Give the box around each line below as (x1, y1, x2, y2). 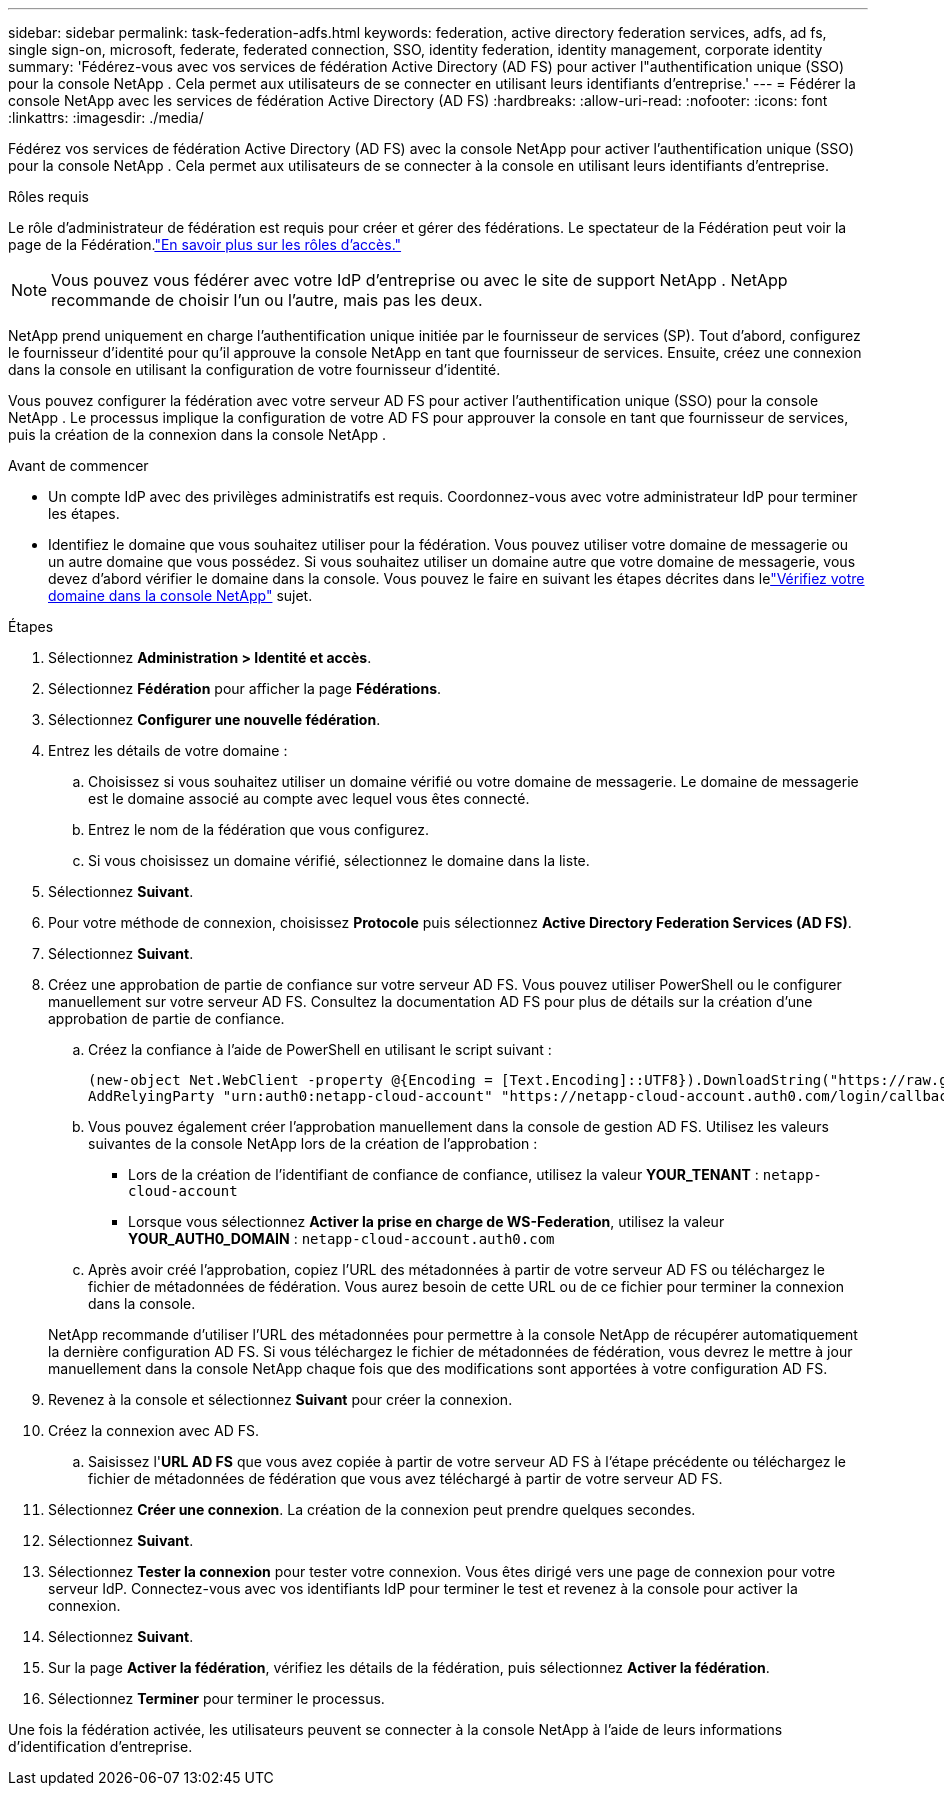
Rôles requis (8, 188, 89, 205)
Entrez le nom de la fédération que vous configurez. (88, 821, 429, 838)
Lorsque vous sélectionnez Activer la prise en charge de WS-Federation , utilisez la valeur (128, 1213, 725, 1230)
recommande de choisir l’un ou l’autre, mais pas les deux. (51, 290, 483, 310)
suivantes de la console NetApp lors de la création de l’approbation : (88, 1135, 538, 1152)
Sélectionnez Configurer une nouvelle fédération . (48, 711, 381, 728)
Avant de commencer (8, 457, 149, 474)
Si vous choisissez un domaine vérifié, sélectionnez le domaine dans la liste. (88, 852, 590, 869)
